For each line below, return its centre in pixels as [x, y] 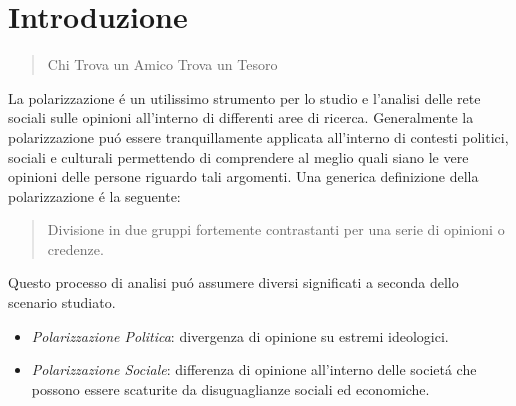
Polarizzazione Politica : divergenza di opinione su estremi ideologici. [240, 335]
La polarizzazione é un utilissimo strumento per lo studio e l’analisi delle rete [244, 97]
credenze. [75, 248]
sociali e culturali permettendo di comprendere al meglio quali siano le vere [238, 156]
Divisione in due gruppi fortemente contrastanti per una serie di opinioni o [276, 229]
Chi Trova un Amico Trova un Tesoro [162, 64]
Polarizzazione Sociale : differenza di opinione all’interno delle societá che [254, 369]
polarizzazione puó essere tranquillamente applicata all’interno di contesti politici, [258, 136]
